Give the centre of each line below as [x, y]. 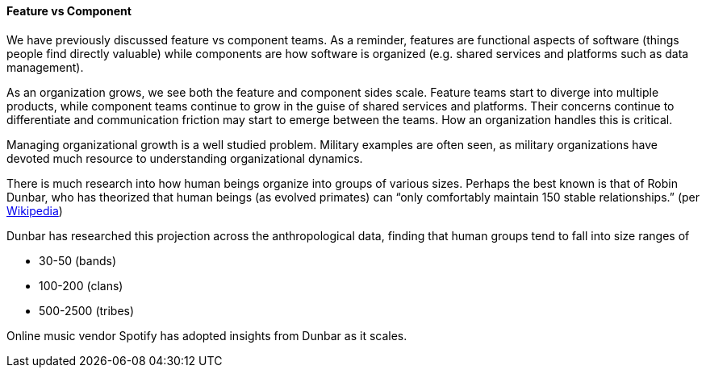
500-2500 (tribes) [87, 310]
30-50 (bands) [78, 260]
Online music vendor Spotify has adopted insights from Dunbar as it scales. [207, 335]
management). [45, 67]
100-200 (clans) [81, 285]
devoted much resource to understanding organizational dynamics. [185, 158]
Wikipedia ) [35, 210]
